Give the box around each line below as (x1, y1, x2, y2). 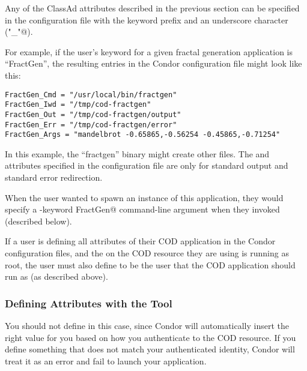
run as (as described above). (5, 270, 108, 283)
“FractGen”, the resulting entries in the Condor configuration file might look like (5, 57, 302, 70)
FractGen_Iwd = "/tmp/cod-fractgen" (5, 100, 151, 109)
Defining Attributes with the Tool (5, 295, 172, 310)
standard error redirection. (5, 171, 103, 184)
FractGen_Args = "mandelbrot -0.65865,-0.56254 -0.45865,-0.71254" (5, 130, 281, 139)
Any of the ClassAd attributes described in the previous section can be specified (5, 2, 300, 14)
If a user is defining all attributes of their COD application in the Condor (5, 235, 276, 247)
